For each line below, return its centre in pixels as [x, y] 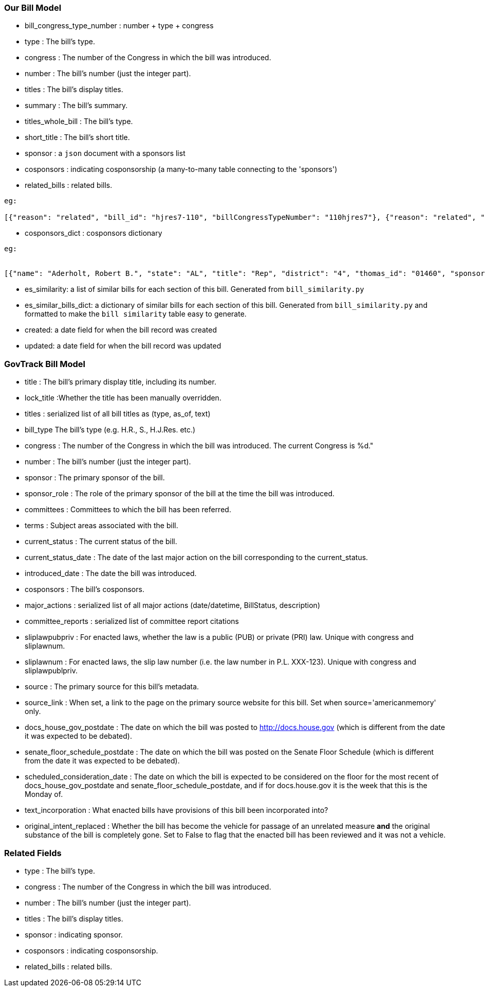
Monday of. [44, 794]
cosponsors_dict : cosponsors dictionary [94, 233]
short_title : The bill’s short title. [77, 137]
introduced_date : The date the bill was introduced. [111, 573]
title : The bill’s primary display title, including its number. [120, 382]
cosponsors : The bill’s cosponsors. [85, 589]
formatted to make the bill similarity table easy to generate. [136, 314]
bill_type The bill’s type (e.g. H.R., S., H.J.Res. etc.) [110, 430]
